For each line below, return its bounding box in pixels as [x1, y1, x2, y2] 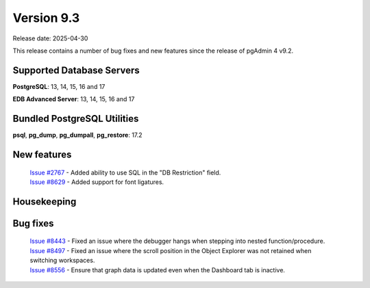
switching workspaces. [29, 257, 95, 265]
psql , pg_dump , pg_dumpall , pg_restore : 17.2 [12, 131, 143, 140]
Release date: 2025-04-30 [12, 34, 88, 42]
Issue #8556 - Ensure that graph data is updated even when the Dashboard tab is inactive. [29, 265, 286, 274]
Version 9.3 [12, 10, 80, 25]
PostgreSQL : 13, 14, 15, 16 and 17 [12, 82, 106, 90]
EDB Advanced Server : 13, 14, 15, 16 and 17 [12, 95, 135, 103]
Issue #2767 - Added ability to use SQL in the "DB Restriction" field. [29, 168, 221, 176]
